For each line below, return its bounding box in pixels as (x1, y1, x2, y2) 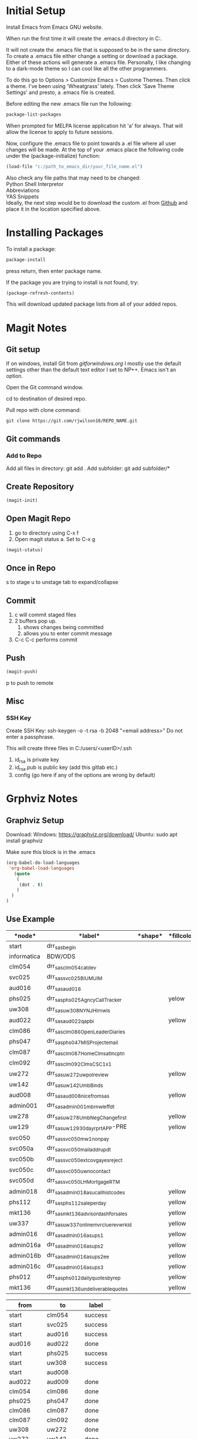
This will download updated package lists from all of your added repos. (6, 300, 178, 308)
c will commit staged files (14, 612, 76, 619)
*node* (13, 931, 36, 940)
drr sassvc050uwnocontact (46, 1165, 111, 1174)
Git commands (6, 434, 60, 444)
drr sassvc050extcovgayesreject (46, 1154, 123, 1164)
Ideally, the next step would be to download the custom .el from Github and (6, 199, 188, 206)
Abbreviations (6, 187, 40, 194)
